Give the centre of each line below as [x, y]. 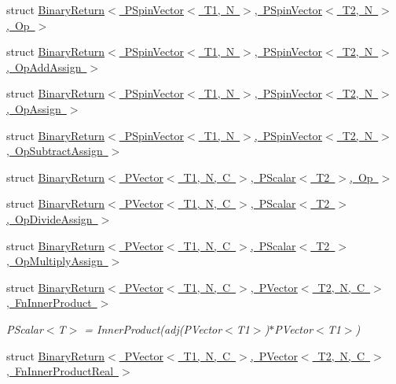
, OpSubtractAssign [55, 151]
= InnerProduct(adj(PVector [153, 329]
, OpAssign [34, 108]
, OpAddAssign [44, 66]
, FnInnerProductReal [60, 371]
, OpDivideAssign [49, 218]
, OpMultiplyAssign [55, 261]
